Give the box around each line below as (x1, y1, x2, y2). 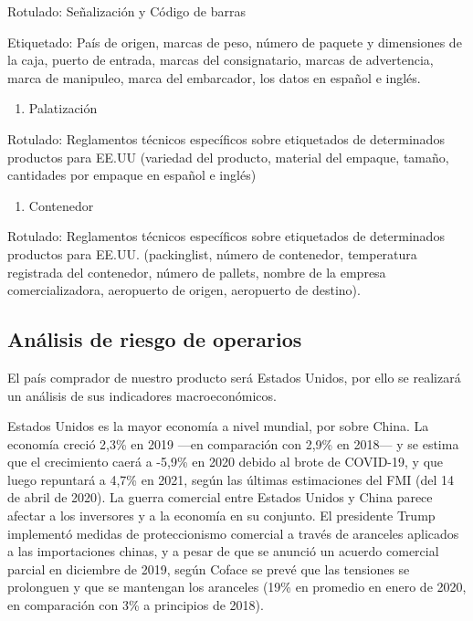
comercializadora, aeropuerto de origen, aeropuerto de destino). (7, 280, 361, 300)
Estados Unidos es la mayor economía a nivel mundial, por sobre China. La (7, 416, 429, 436)
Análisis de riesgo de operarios (7, 325, 302, 353)
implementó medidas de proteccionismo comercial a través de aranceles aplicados (7, 523, 459, 542)
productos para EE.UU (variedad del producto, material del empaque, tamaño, (7, 147, 449, 166)
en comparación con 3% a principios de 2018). (7, 595, 264, 615)
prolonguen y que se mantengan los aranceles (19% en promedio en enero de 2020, (7, 577, 467, 596)
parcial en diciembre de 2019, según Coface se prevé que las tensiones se (7, 559, 410, 578)
